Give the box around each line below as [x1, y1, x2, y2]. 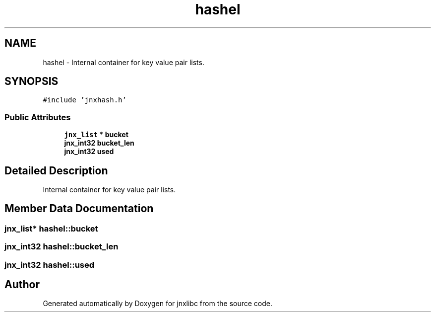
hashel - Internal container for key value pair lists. [43, 58, 204, 67]
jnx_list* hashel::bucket [4, 223, 98, 234]
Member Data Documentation [4, 202, 154, 215]
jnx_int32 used [64, 147, 114, 156]
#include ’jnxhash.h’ [43, 96, 126, 104]
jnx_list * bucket [64, 130, 128, 139]
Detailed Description [4, 164, 108, 177]
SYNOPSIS [4, 75, 59, 88]
